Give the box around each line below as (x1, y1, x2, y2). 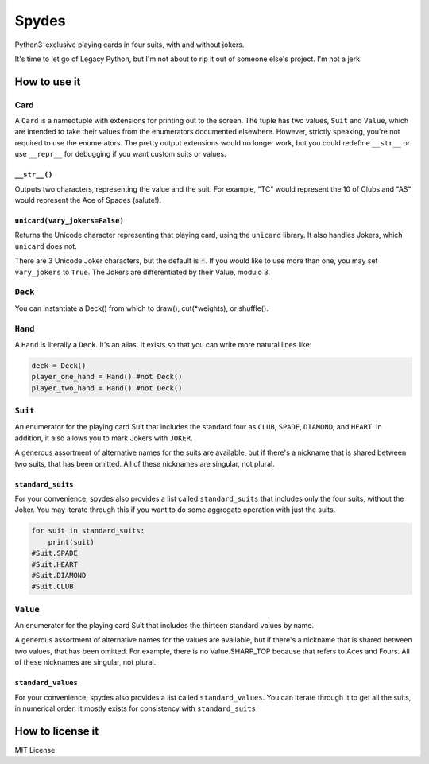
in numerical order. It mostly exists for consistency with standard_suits (14, 704, 256, 713)
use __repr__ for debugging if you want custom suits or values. (14, 149, 226, 159)
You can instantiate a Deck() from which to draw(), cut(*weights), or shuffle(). (14, 303, 269, 313)
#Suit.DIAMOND (31, 571, 87, 580)
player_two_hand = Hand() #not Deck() (31, 383, 183, 393)
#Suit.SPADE (31, 549, 79, 558)
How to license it (14, 724, 99, 738)
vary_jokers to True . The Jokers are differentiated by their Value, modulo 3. (14, 267, 270, 277)
